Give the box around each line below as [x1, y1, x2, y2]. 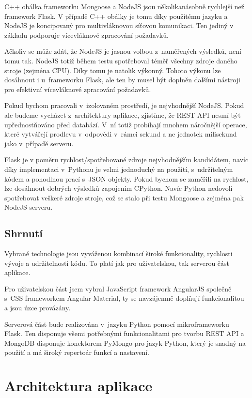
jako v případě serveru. [4, 138, 74, 148]
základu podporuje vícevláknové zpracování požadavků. [4, 30, 169, 40]
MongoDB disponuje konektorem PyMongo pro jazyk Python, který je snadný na [4, 337, 246, 348]
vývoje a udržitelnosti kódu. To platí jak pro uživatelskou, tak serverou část [4, 258, 230, 268]
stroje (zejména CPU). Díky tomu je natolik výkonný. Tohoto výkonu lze [4, 65, 221, 75]
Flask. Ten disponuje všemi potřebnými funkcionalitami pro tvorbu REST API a [4, 328, 244, 338]
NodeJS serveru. [4, 202, 53, 212]
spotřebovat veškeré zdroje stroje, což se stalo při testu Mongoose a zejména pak [4, 192, 244, 202]
